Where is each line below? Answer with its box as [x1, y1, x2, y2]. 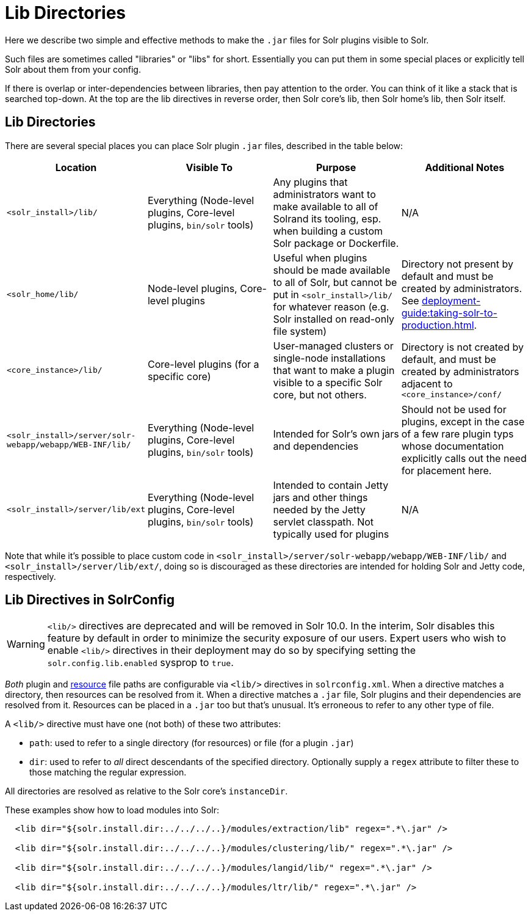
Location [55, 161, 97, 174]
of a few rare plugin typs [401, 427, 514, 440]
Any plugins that [273, 175, 348, 188]
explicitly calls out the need [401, 452, 527, 464]
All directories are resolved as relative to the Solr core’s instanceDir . [5, 786, 288, 797]
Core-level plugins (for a [147, 357, 259, 370]
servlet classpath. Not [273, 515, 374, 528]
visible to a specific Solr [273, 376, 383, 389]
